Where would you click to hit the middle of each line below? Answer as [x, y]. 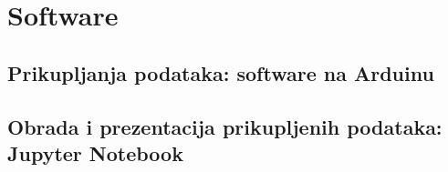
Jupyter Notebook [95, 152]
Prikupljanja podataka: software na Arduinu [221, 72]
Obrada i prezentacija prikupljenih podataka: [225, 126]
